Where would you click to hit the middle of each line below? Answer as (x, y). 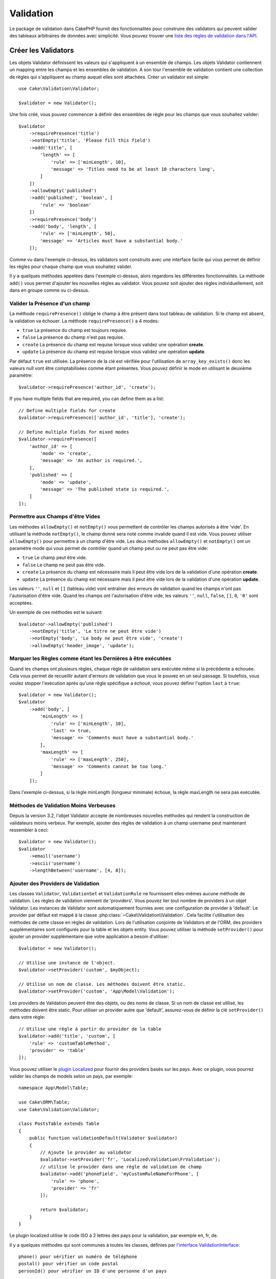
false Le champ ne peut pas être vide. (64, 565)
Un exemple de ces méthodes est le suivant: (56, 612)
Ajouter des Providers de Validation (54, 884)
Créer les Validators (42, 50)
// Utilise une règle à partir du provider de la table (90, 1029)
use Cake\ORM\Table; (44, 1102)
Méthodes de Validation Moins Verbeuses (63, 805)
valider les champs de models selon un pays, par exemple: (71, 1076)
